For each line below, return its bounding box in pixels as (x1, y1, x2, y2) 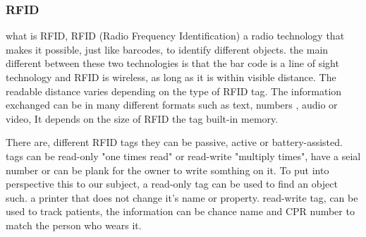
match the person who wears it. (6, 217, 142, 232)
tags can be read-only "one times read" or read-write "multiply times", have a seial (6, 148, 361, 163)
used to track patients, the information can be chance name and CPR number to (6, 204, 355, 219)
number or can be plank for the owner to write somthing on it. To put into (6, 162, 329, 177)
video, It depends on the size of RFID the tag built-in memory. (6, 111, 279, 126)
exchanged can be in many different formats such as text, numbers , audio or (6, 97, 338, 112)
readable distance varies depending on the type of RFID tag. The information (6, 83, 342, 98)
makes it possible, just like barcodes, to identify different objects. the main (6, 42, 329, 56)
